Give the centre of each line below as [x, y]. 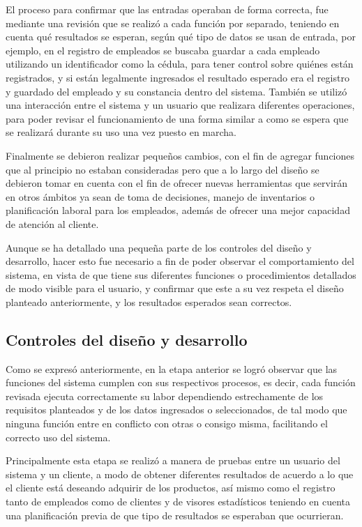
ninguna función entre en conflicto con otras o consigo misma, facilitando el [167, 423]
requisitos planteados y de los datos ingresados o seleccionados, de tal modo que [176, 410]
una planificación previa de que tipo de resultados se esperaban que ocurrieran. [175, 515]
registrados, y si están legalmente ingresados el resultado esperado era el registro [178, 77]
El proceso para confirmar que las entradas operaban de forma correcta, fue [167, 9]
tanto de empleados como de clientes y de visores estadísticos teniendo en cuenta [178, 502]
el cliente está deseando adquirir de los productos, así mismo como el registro [171, 488]
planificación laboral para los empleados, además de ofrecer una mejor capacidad [178, 210]
